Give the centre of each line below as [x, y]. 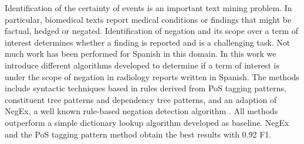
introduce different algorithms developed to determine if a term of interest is [142, 65]
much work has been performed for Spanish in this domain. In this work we [141, 54]
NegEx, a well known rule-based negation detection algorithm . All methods [141, 111]
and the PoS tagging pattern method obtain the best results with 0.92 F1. [138, 134]
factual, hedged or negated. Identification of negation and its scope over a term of [151, 31]
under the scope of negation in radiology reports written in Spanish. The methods [152, 76]
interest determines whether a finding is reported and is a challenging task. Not [148, 42]
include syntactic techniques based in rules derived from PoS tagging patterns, [146, 88]
